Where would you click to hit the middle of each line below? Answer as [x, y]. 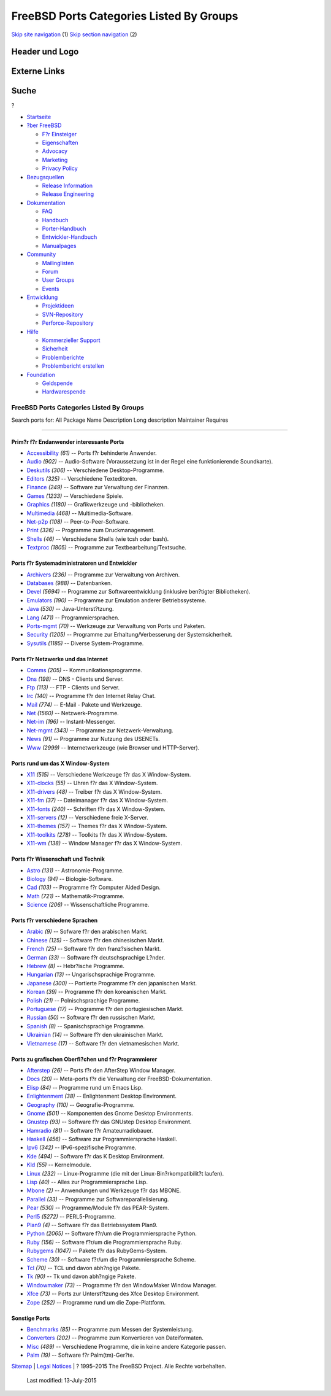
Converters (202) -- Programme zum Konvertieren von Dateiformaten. [115, 1338]
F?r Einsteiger [59, 134]
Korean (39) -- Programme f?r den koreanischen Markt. [97, 992]
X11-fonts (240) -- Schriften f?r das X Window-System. [96, 809]
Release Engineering [68, 194]
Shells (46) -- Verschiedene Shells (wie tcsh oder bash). [98, 539]
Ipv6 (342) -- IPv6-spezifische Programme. [82, 1147]
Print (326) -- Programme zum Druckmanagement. [91, 530]
